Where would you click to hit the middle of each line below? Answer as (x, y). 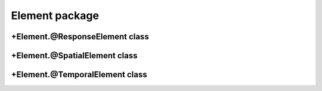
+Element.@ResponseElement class (80, 37)
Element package (55, 15)
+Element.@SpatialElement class (74, 56)
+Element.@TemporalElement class (79, 75)
